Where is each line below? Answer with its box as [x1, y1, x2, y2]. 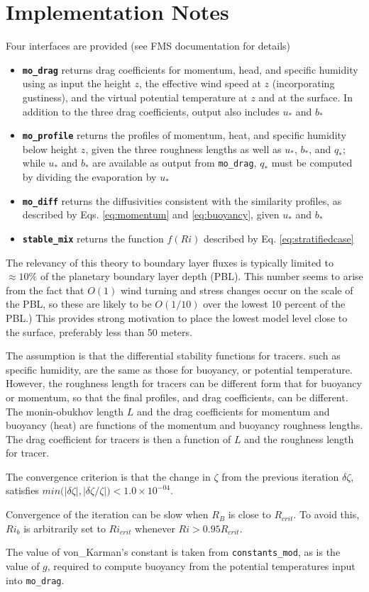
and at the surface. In [258, 89, 353, 104]
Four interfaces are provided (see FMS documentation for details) [6, 38, 291, 53]
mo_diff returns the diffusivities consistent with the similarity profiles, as [22, 193, 342, 208]
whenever [135, 520, 175, 535]
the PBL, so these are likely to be [6, 296, 152, 311]
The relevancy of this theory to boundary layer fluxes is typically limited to [6, 255, 334, 269]
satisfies [6, 483, 39, 498]
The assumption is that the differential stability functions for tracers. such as [6, 348, 341, 363]
